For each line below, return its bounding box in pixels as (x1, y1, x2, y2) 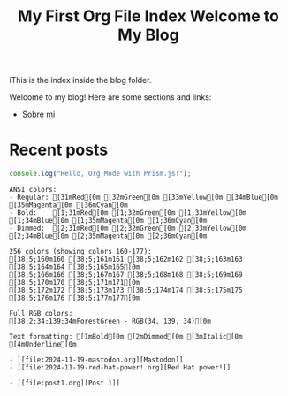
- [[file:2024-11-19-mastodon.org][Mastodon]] (9, 355, 184, 364)
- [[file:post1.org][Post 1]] (9, 378, 121, 387)
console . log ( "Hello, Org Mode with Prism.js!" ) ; (9, 170, 192, 179)
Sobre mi (21, 109, 56, 120)
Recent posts (9, 140, 109, 160)
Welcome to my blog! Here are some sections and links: (9, 92, 212, 103)
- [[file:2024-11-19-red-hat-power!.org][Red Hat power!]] (9, 363, 231, 372)
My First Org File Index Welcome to (17, 6, 280, 27)
